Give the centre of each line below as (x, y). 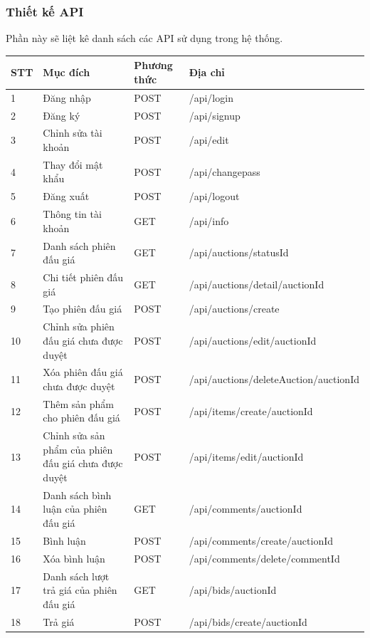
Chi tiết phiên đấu (83, 277)
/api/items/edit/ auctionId (246, 456)
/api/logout (214, 196)
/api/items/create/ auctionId (251, 410)
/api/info (209, 220)
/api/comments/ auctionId (245, 509)
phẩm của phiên (78, 449)
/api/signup (215, 115)
